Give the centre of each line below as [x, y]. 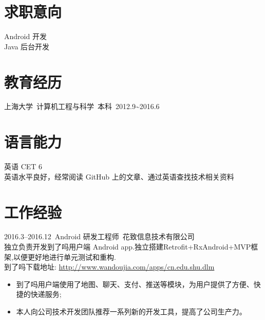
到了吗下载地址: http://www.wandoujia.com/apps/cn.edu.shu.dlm [109, 267]
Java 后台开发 [27, 46]
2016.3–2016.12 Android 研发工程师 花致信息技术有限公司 [99, 236]
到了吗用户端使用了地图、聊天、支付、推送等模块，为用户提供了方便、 [135, 284]
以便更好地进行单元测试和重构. [64, 256]
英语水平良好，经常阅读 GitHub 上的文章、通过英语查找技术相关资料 [119, 176]
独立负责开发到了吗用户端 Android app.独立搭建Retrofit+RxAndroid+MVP [128, 247]
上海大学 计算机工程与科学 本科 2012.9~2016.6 [82, 106]
